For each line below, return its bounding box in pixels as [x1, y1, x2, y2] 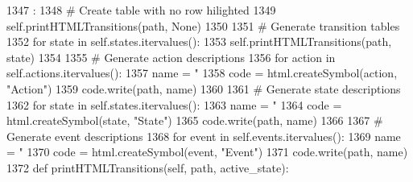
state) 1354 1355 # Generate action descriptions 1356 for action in [6, 48, 336, 65]
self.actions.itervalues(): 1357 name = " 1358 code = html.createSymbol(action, [6, 64, 398, 81]
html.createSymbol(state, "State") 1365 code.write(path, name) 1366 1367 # [6, 112, 383, 129]
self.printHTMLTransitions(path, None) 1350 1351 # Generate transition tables [6, 17, 400, 34]
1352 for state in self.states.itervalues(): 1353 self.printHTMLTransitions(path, [6, 33, 392, 50]
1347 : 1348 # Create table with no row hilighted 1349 [6, 2, 276, 18]
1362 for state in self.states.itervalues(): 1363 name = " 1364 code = [6, 96, 342, 113]
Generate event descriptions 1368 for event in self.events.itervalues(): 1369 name [6, 127, 401, 144]
